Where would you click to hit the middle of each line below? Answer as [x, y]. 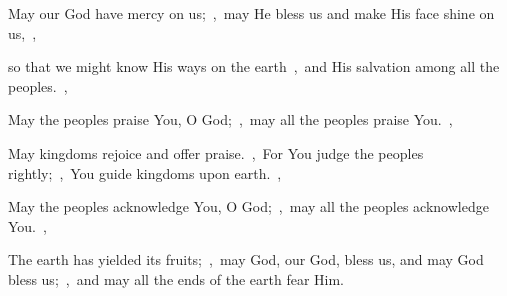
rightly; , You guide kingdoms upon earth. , [145, 172]
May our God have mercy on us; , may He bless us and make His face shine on [251, 13]
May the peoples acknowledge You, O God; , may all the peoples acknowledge [248, 206]
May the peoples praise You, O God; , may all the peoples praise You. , [230, 119]
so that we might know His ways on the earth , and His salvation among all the [254, 66]
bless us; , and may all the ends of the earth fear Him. [176, 278]
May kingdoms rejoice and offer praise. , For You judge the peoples [216, 152]
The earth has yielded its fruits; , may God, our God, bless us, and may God [246, 259]
